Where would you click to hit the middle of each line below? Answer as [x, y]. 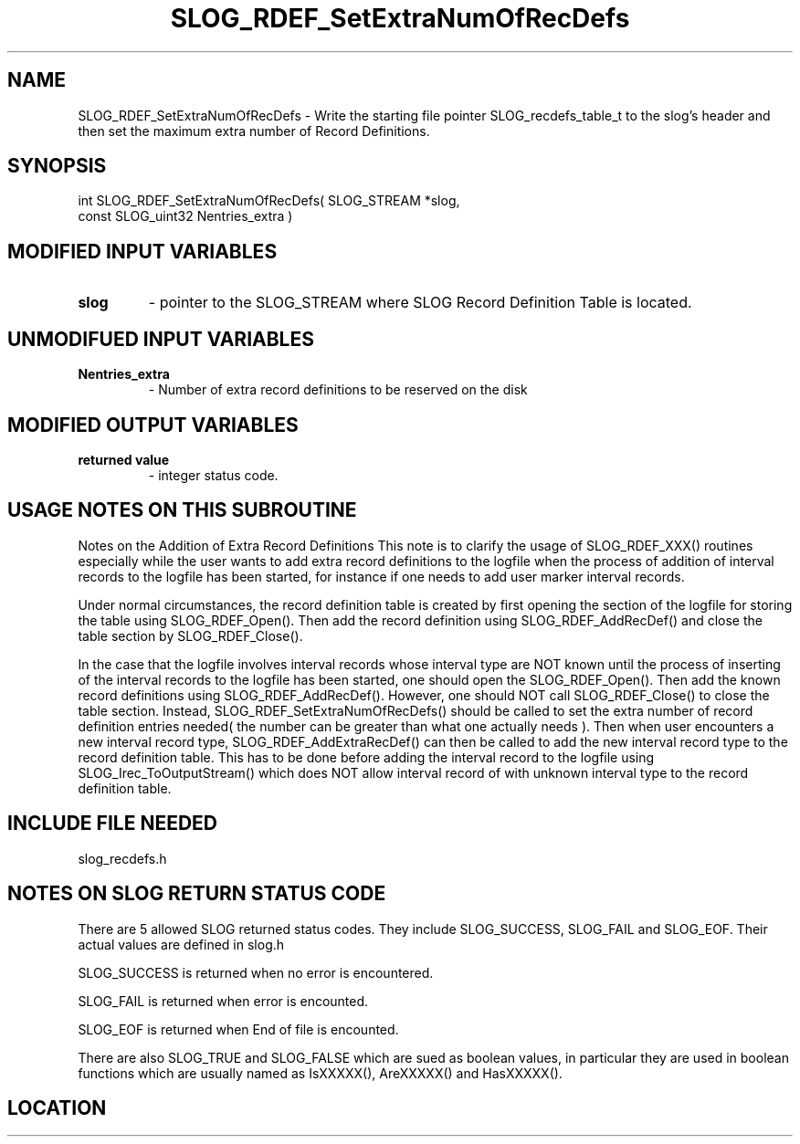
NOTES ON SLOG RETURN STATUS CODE [197, 894]
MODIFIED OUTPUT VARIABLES [153, 425]
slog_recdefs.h [122, 858]
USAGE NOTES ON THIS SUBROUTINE [182, 510]
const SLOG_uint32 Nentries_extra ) [185, 216]
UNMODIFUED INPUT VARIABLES [161, 339]
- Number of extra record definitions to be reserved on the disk [338, 390]
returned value [124, 459]
